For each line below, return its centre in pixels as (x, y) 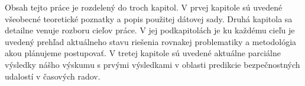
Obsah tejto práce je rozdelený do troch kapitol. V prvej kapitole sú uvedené (144, 7)
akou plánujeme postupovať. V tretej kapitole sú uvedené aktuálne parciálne (143, 53)
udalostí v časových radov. (53, 76)
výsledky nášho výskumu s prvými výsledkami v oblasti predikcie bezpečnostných (152, 64)
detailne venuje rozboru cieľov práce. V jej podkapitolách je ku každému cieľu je (150, 30)
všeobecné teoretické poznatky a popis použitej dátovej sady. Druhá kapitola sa (149, 18)
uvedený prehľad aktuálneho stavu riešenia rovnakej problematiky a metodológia (151, 41)
